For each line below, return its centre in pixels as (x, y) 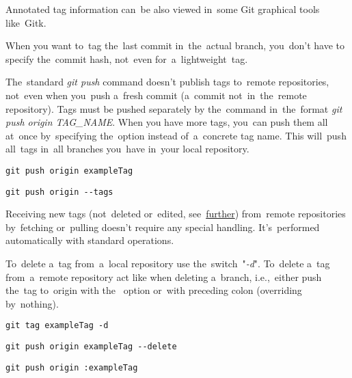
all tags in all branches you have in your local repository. (127, 149)
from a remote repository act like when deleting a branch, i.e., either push (164, 276)
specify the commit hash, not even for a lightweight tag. (127, 58)
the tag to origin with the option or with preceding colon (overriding (154, 290)
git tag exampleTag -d (57, 326)
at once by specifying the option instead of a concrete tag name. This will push (176, 135)
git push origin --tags (59, 192)
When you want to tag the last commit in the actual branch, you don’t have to (175, 45)
